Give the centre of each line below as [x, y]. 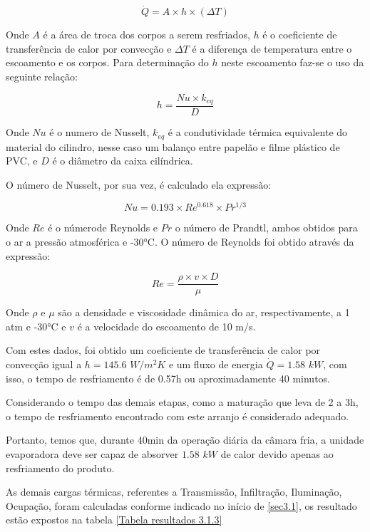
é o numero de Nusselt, [99, 132]
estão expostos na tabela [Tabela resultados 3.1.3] [114, 520]
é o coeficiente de [300, 35]
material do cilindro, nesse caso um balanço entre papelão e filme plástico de [173, 146]
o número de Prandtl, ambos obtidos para [266, 228]
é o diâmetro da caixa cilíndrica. [123, 161]
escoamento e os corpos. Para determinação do [107, 62]
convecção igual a [44, 364]
